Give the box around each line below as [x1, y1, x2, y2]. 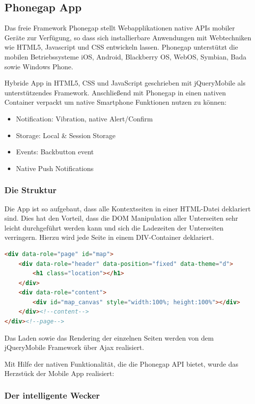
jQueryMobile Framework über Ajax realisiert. [4, 342, 144, 352]
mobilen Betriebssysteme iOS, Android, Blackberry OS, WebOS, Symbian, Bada [4, 51, 247, 61]
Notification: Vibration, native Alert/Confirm [16, 113, 153, 123]
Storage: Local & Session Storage [16, 130, 116, 140]
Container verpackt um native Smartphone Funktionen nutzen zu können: [4, 97, 227, 107]
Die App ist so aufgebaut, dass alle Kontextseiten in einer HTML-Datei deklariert [4, 203, 251, 213]
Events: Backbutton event [16, 146, 94, 157]
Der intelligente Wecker [4, 389, 100, 401]
